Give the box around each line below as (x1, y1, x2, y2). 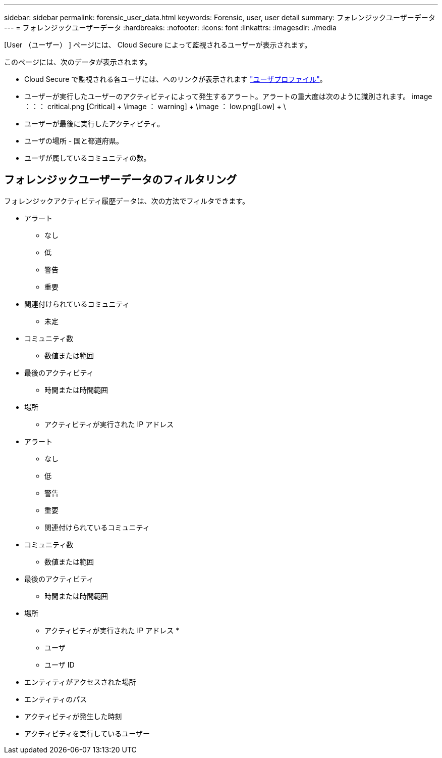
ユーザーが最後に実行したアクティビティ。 (24, 119, 164, 128)
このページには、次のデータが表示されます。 (4, 58, 152, 66)
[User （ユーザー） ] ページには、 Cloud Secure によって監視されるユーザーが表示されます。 (4, 40, 312, 49)
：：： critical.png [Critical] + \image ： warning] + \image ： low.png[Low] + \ (24, 102, 286, 111)
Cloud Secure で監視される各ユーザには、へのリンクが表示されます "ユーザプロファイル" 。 (24, 75, 327, 83)
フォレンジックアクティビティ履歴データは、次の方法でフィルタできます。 (4, 196, 249, 205)
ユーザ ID (44, 660, 75, 669)
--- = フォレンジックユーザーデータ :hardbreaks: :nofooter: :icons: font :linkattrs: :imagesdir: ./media (4, 23, 337, 32)
